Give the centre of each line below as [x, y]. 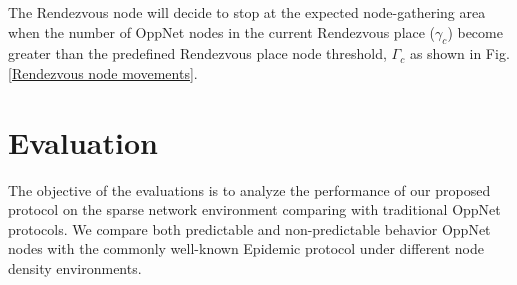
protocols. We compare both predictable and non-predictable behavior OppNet [249, 228]
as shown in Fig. [459, 53]
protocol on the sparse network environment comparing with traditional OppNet [254, 209]
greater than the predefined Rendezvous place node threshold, [197, 53]
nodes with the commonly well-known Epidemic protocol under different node [246, 248]
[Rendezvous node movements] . [103, 72]
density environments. [75, 268]
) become [475, 31]
